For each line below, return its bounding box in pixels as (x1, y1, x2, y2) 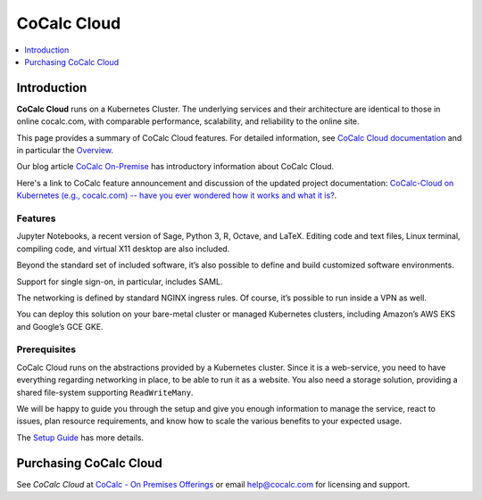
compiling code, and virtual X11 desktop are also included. (16, 243, 230, 254)
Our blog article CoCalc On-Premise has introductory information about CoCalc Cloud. (16, 161, 335, 172)
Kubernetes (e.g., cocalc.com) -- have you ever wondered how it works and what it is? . (16, 190, 337, 201)
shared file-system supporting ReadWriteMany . (16, 387, 194, 398)
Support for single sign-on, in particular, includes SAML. (16, 276, 223, 287)
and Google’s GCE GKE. (16, 321, 104, 332)
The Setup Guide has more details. (16, 432, 145, 443)
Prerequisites (16, 343, 76, 356)
